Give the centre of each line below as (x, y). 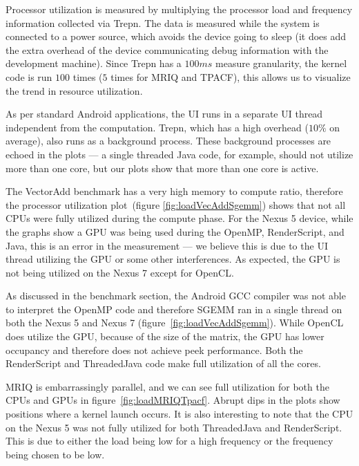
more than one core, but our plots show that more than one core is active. (162, 168)
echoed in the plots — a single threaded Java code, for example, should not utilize (179, 154)
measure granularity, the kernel (281, 63)
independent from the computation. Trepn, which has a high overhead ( (157, 127)
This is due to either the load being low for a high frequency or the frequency (169, 441)
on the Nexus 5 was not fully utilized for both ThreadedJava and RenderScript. (174, 427)
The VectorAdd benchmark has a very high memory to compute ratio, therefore (174, 191)
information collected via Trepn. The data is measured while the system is (163, 22)
